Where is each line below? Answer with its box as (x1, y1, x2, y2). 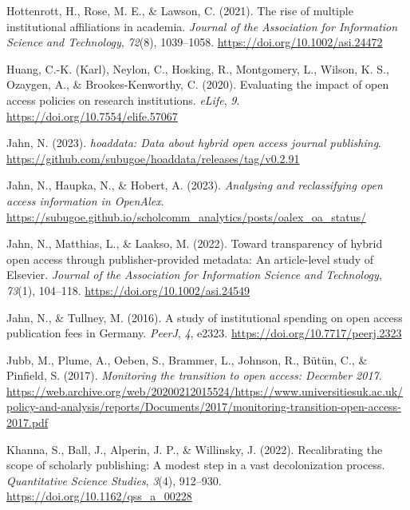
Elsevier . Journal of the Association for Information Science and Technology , (6, 266, 382, 283)
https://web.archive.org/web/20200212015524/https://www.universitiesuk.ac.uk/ (6, 382, 404, 399)
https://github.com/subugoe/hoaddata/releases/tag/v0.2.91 (6, 149, 300, 166)
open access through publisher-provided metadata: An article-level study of (6, 250, 374, 267)
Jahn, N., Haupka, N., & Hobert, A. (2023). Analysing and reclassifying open (6, 177, 383, 193)
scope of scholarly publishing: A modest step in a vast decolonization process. (6, 456, 385, 473)
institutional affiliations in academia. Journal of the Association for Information (6, 18, 398, 34)
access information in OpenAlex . (6, 192, 164, 209)
